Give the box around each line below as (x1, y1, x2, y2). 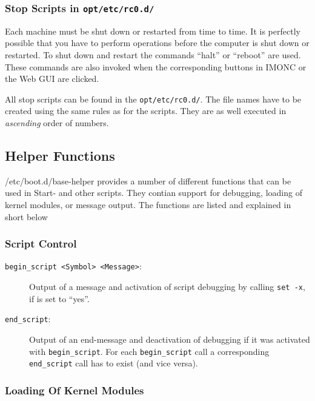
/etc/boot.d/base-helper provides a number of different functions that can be (5, 174, 291, 187)
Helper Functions (5, 146, 115, 164)
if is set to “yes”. (29, 292, 90, 305)
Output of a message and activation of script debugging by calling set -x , (29, 280, 305, 293)
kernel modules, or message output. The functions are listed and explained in (5, 198, 291, 211)
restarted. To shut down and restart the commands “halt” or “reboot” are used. (5, 48, 301, 61)
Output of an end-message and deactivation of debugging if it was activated (29, 332, 310, 345)
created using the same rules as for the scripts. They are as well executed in (5, 104, 287, 117)
